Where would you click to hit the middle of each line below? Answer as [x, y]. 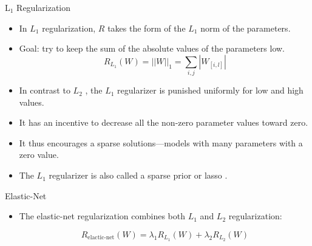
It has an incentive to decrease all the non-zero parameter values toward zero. [164, 122]
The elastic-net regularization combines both [102, 216]
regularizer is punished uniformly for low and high [210, 90]
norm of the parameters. [246, 28]
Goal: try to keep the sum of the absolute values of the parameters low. [152, 48]
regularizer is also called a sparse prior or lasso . [138, 175]
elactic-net [101, 238]
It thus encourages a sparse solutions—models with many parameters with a [161, 142]
